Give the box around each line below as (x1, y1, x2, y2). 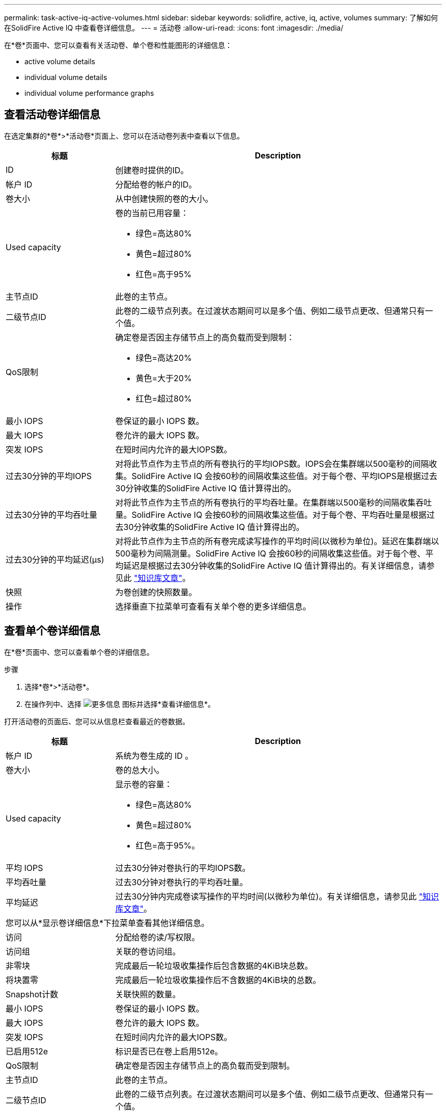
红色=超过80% (135, 393, 192, 404)
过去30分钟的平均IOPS (6, 470, 92, 481)
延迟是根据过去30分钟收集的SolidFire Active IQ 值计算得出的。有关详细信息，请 (123, 560, 427, 571)
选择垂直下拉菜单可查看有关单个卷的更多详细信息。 (115, 601, 311, 612)
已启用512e (6, 1046, 48, 1056)
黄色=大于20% (135, 373, 192, 383)
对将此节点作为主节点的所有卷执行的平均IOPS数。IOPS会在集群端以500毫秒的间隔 (115, 458, 429, 469)
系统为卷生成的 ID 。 (115, 750, 193, 761)
